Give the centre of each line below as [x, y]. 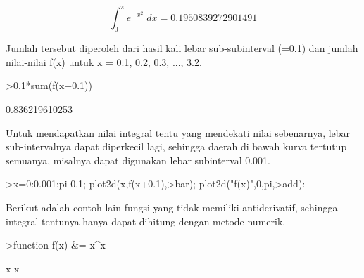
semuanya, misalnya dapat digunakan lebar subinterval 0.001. [138, 160]
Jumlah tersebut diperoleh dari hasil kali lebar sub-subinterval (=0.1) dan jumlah [182, 48]
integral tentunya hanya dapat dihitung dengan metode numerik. [146, 221]
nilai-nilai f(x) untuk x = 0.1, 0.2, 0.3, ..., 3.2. [104, 61]
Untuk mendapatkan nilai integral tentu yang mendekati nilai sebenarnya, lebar [178, 132]
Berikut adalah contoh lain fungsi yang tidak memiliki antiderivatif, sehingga [172, 207]
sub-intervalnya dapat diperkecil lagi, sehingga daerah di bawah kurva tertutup [176, 146]
